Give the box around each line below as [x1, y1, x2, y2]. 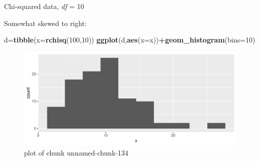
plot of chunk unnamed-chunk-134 [24, 147, 129, 157]
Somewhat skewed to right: [4, 17, 87, 28]
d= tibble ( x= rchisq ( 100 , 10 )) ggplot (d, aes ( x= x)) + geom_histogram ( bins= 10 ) [4, 34, 255, 45]
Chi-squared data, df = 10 [4, 1, 84, 11]
